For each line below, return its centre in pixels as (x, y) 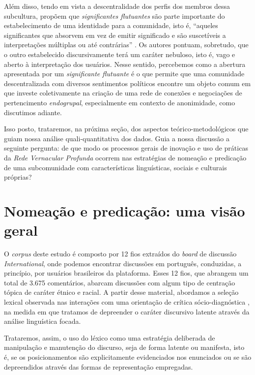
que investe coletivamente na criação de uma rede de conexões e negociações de (123, 93)
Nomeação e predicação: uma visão (125, 210)
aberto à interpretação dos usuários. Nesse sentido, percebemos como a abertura (125, 64)
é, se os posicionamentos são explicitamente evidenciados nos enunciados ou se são (128, 357)
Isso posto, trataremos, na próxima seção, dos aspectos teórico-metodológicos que (126, 129)
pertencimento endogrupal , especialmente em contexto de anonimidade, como (120, 102)
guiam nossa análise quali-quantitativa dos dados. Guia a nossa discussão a (117, 138)
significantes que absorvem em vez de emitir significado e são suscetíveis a (115, 35)
